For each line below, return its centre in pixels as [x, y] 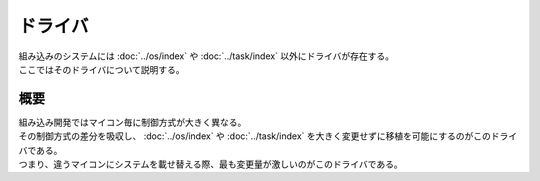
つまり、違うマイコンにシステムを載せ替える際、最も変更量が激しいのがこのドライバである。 [211, 164]
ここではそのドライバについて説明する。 [101, 69]
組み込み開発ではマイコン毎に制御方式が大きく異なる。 [132, 122]
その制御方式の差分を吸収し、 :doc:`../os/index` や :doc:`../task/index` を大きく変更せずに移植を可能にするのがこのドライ [268, 136]
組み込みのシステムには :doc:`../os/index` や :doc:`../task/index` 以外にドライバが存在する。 [206, 56]
